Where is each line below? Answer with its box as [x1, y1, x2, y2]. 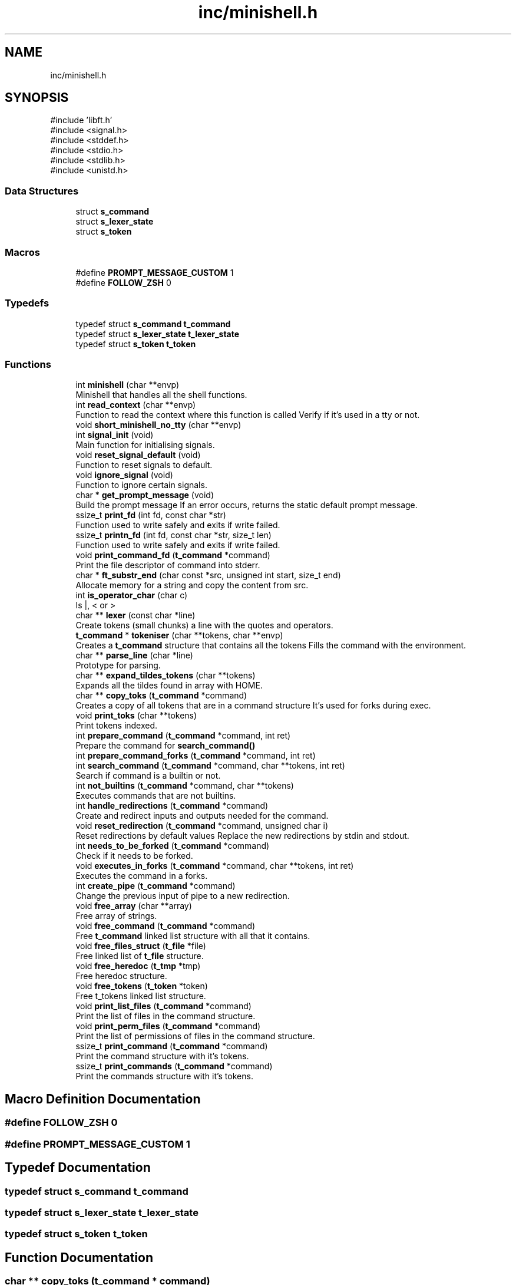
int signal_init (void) [75, 430, 154, 440]
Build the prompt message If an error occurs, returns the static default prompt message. [75, 500, 418, 510]
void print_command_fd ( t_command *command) [75, 550, 270, 561]
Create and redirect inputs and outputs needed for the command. [75, 810, 329, 821]
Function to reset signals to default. [75, 460, 213, 470]
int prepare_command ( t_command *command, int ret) [75, 730, 291, 741]
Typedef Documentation [5, 1160, 151, 1175]
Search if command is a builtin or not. [75, 770, 221, 781]
